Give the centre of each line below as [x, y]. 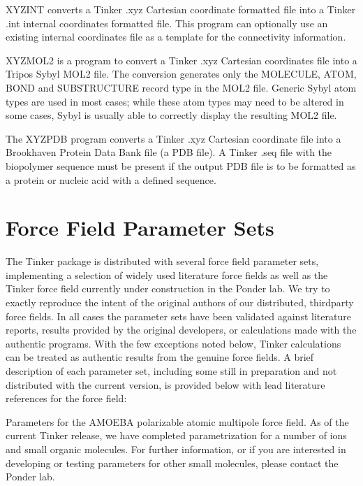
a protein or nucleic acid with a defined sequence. [111, 179]
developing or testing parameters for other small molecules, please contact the [172, 463]
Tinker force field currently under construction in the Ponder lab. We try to [168, 288]
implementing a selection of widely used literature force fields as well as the [167, 274]
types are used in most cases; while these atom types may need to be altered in [175, 101]
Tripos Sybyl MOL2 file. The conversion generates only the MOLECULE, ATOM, [181, 74]
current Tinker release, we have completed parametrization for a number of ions [176, 435]
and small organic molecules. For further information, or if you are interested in [176, 449]
